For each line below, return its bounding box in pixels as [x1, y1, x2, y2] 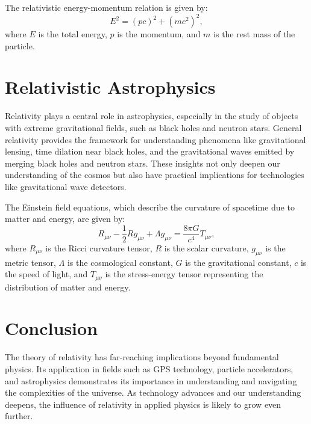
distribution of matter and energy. [5, 280, 131, 293]
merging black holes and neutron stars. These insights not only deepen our [5, 156, 280, 169]
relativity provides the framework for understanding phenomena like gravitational [5, 133, 306, 146]
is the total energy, [38, 28, 107, 40]
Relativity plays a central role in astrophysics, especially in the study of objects [5, 109, 298, 122]
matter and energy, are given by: [5, 212, 125, 225]
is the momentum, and [117, 28, 201, 40]
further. [5, 410, 33, 422]
